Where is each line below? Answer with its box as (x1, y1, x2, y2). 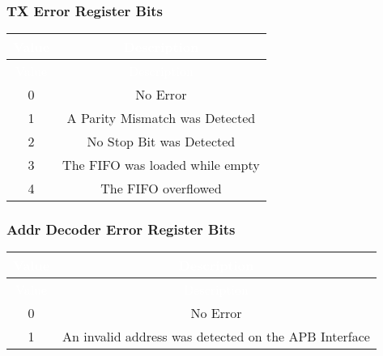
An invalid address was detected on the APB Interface (62, 327, 370, 346)
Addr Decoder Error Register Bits (6, 219, 236, 239)
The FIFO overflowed (100, 179, 222, 198)
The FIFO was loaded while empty (62, 155, 260, 175)
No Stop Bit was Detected (87, 132, 236, 151)
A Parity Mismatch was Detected (66, 108, 256, 128)
